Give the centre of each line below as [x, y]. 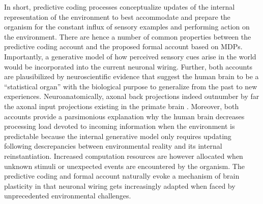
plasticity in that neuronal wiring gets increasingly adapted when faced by [120, 185]
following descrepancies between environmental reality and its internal [113, 146]
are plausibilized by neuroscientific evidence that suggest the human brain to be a [131, 76]
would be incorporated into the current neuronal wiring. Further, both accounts [128, 66]
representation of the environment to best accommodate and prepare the [117, 16]
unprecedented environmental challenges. [68, 196]
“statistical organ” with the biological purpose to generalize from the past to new [131, 86]
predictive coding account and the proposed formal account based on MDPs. [123, 46]
